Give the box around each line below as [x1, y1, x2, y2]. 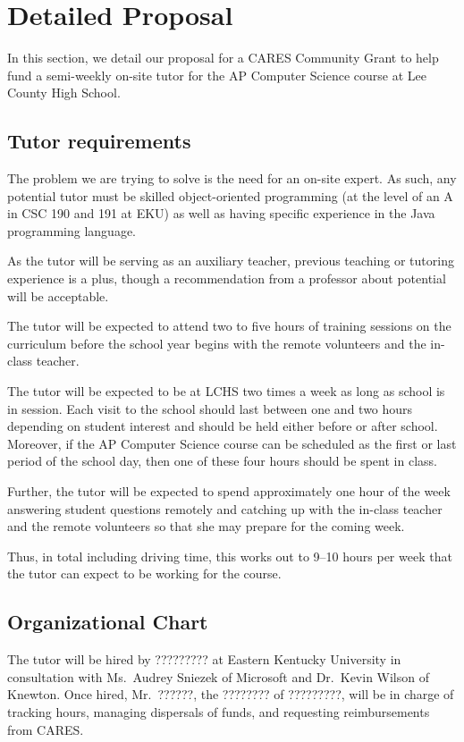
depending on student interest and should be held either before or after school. [7, 417, 438, 435]
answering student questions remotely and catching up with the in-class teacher [7, 499, 443, 518]
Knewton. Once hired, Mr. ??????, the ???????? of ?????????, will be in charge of [7, 685, 454, 704]
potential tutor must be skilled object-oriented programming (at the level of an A [7, 186, 453, 205]
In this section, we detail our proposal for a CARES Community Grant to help [7, 48, 439, 67]
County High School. [7, 83, 121, 102]
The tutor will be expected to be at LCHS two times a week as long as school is [7, 382, 445, 401]
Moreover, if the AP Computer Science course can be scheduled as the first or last [7, 434, 457, 452]
